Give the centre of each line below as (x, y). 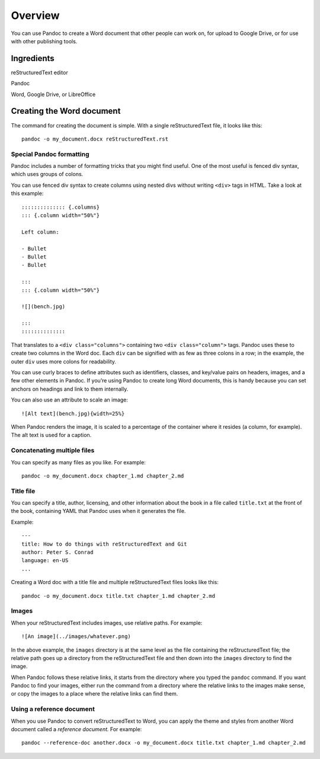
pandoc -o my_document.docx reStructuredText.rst (95, 139)
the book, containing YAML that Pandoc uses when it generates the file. (98, 511)
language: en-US (45, 561)
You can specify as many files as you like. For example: (79, 462)
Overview (35, 15)
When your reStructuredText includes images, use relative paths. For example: (107, 623)
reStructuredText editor (39, 72)
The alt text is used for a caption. (51, 435)
